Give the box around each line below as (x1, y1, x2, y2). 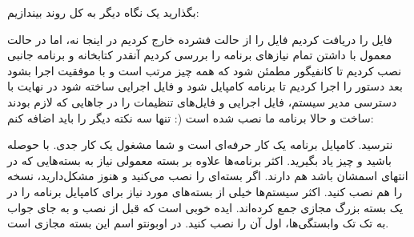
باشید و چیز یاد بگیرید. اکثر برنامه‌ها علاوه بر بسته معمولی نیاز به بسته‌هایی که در (7, 151, 392, 168)
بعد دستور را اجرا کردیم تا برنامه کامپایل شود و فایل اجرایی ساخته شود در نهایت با (7, 78, 403, 94)
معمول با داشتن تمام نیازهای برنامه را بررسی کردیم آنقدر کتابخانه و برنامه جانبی (7, 46, 392, 63)
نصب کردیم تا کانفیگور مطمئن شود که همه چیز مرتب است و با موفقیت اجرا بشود (7, 62, 402, 78)
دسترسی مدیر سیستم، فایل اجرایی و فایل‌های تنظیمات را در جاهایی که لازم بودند (7, 93, 397, 110)
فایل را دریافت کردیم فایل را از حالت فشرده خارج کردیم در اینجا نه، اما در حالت (7, 30, 392, 47)
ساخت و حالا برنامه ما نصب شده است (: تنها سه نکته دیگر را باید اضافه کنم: (7, 109, 374, 126)
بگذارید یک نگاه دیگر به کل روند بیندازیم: (7, 4, 199, 20)
